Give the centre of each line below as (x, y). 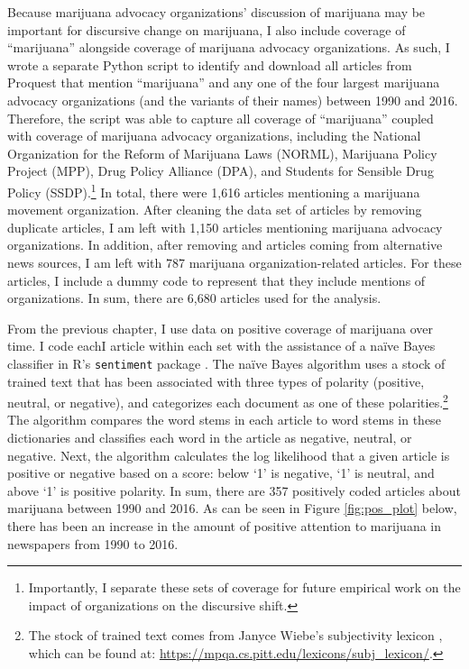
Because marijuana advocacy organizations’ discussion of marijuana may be (216, 12)
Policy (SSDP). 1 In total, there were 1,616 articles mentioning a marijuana (214, 190)
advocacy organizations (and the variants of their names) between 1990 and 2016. (233, 100)
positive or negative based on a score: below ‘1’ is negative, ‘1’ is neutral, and (221, 473)
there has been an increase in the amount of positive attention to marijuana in (225, 526)
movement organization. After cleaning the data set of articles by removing (215, 210)
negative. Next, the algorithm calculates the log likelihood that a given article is (229, 455)
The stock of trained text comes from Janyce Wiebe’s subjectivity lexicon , (235, 635)
